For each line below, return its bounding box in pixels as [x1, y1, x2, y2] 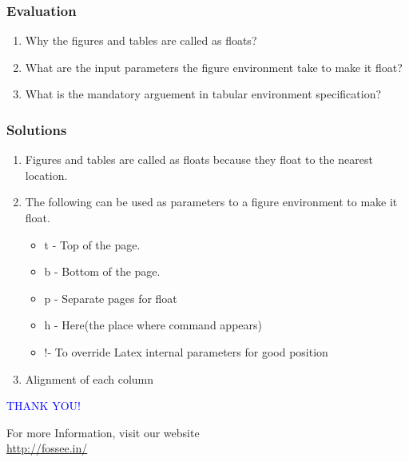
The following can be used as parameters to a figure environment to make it [25, 193, 398, 210]
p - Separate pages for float [44, 289, 177, 306]
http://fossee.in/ [6, 440, 88, 456]
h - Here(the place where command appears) [44, 317, 262, 333]
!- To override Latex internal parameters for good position [44, 343, 328, 360]
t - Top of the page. [44, 236, 141, 253]
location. [25, 166, 68, 183]
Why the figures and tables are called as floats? [25, 32, 257, 49]
